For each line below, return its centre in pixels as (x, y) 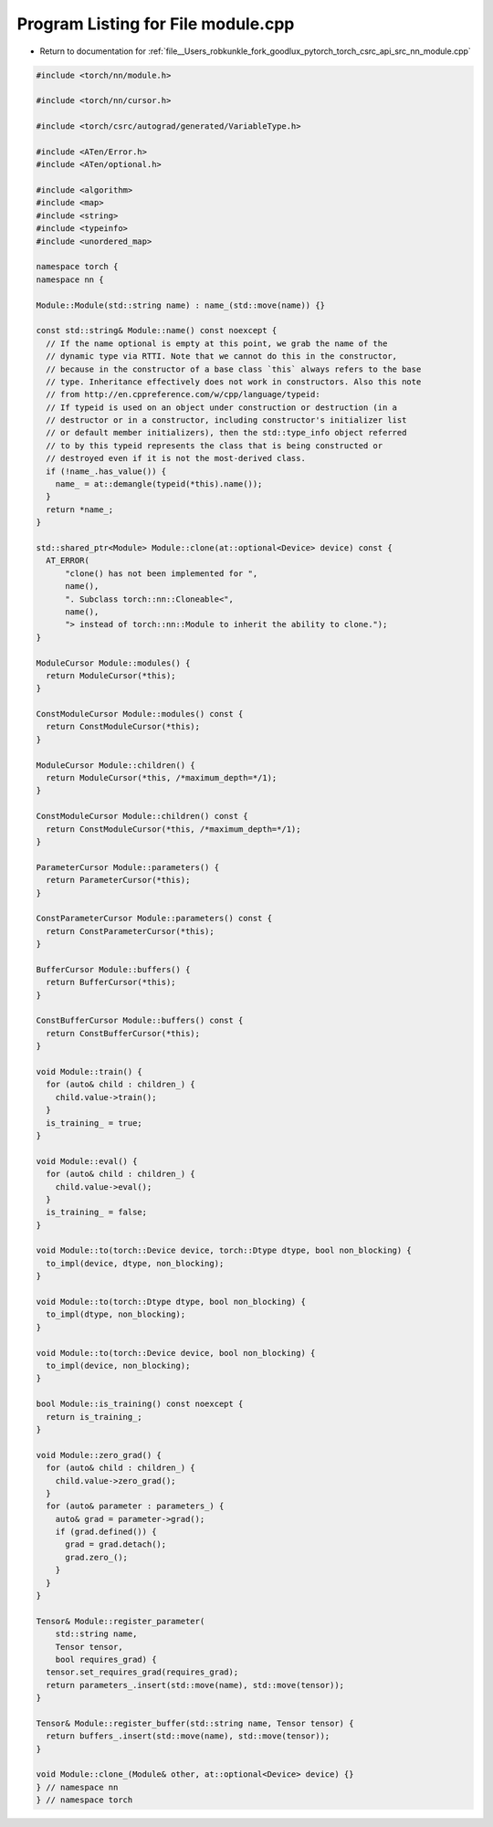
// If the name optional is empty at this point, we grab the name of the (217, 343)
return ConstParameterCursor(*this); (130, 931)
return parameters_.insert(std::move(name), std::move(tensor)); (195, 1685)
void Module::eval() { (87, 1161)
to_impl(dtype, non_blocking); (116, 1314)
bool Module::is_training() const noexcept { (140, 1404)
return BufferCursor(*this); (111, 982)
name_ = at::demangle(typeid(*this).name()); (159, 484)
